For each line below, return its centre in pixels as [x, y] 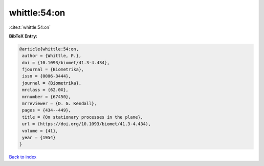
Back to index [23, 157]
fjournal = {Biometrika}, [53, 70]
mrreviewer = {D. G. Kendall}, [60, 104]
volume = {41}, [40, 131]
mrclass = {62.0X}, [45, 90]
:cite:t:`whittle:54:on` [30, 27]
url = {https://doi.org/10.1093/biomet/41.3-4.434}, [87, 124]
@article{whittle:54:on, [49, 49]
